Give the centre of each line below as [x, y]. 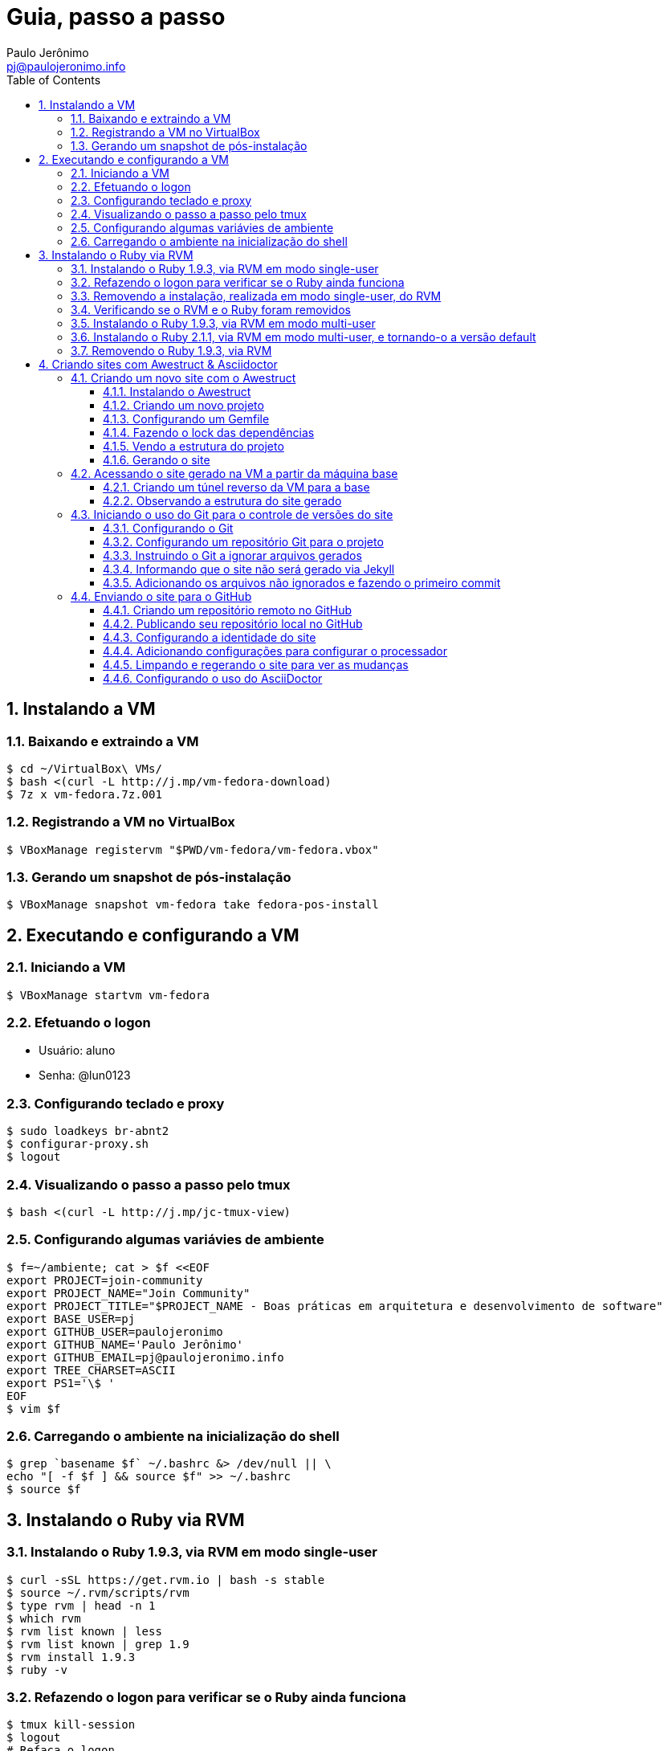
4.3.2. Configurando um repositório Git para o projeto [243, 541]
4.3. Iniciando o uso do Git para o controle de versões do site [232, 514]
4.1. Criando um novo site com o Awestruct [183, 378]
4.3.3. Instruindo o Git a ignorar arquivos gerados [232, 555]
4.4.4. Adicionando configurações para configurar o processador [275, 651]
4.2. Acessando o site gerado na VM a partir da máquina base [234, 473]
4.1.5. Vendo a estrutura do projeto [193, 446]
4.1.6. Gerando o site [157, 459]
